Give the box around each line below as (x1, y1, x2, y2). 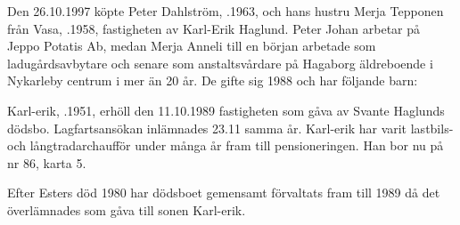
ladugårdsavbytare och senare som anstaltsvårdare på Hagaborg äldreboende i (7, 53, 433, 72)
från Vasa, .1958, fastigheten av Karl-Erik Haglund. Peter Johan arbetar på (7, 19, 421, 37)
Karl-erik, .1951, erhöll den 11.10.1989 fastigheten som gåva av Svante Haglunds (7, 100, 445, 119)
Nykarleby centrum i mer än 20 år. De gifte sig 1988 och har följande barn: (7, 71, 418, 90)
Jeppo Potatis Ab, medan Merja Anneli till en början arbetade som (7, 36, 376, 55)
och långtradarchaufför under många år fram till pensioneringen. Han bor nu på (7, 136, 444, 155)
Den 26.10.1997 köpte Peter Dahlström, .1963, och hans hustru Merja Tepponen (7, 2, 444, 20)
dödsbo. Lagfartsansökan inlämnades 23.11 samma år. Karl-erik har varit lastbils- (7, 118, 454, 137)
